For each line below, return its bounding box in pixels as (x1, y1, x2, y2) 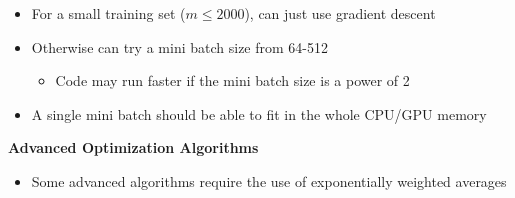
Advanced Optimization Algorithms (8, 137, 259, 158)
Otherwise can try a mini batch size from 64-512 (31, 36, 328, 57)
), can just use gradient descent (244, 3, 436, 23)
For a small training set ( (31, 3, 186, 23)
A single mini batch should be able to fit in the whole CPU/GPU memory (31, 103, 487, 124)
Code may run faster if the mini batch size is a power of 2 (55, 70, 410, 91)
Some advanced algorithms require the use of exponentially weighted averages (31, 170, 507, 191)
